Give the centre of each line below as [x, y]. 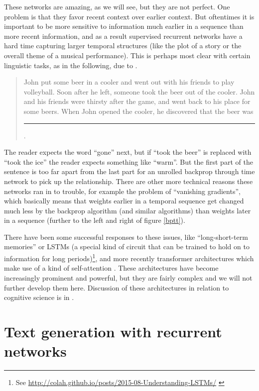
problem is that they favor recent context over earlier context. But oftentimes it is [129, 16]
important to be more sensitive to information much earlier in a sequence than [124, 26]
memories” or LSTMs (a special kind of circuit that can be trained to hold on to [127, 246]
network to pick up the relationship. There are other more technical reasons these [129, 181]
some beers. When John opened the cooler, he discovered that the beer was [138, 111]
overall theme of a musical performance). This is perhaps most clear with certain [127, 55]
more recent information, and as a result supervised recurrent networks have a [123, 36]
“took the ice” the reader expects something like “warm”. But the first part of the [129, 161]
